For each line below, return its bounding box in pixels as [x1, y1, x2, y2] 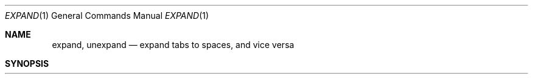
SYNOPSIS [5, 58, 49, 69]
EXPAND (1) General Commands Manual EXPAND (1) [5, 10, 209, 21]
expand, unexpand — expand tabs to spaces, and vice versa [52, 39, 294, 50]
